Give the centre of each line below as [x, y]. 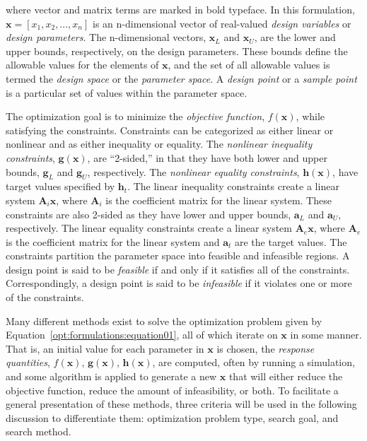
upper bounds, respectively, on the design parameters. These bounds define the [177, 51]
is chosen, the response [266, 348]
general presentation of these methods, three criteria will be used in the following [181, 404]
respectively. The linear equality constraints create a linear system [149, 228]
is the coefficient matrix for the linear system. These [219, 200]
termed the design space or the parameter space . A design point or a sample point [181, 78]
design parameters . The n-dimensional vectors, [106, 37]
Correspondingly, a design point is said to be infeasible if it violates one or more [179, 283]
